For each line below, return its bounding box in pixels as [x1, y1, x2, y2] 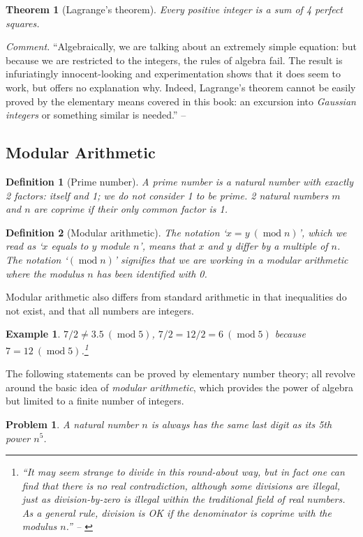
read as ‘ [6, 239, 43, 253]
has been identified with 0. [96, 266, 207, 280]
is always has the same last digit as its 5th [151, 416, 332, 431]
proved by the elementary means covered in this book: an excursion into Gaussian [6, 93, 356, 108]
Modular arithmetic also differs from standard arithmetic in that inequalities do [6, 289, 347, 304]
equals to [51, 239, 89, 253]
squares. [6, 15, 40, 30]
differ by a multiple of [235, 239, 328, 253]
